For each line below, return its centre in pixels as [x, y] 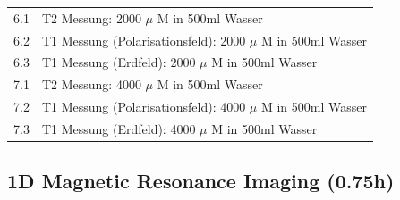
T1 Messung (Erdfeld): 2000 [119, 62]
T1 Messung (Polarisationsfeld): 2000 [144, 40]
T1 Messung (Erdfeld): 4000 [119, 128]
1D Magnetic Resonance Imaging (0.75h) [201, 181]
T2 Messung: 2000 [91, 17]
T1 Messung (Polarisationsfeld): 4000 [144, 107]
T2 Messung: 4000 [91, 84]
